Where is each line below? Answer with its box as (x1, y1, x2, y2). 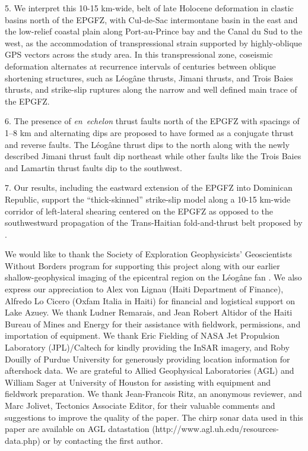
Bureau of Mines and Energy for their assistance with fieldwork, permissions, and (5, 317, 301, 330)
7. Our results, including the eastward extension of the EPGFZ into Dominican (5, 181, 293, 194)
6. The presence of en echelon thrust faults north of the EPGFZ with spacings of (5, 115, 300, 127)
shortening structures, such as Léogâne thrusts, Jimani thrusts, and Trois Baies (5, 71, 293, 84)
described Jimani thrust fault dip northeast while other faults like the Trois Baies (5, 150, 301, 162)
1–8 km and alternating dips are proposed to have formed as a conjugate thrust (5, 126, 294, 138)
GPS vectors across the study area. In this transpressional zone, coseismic (5, 48, 273, 61)
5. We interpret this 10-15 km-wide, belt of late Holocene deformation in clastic (5, 2, 294, 14)
